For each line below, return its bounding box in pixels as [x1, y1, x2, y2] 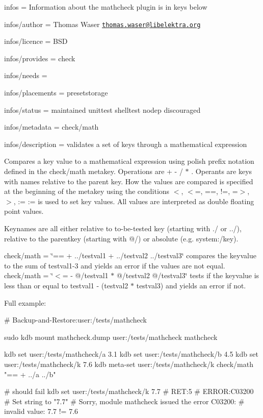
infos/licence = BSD [4, 36, 68, 46]
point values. [4, 206, 44, 216]
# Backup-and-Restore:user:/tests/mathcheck [4, 314, 147, 325]
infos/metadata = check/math [4, 121, 99, 132]
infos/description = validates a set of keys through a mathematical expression [4, 138, 247, 149]
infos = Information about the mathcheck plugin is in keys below [4, 2, 207, 12]
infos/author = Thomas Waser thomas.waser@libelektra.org [4, 18, 201, 29]
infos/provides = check [4, 53, 75, 63]
